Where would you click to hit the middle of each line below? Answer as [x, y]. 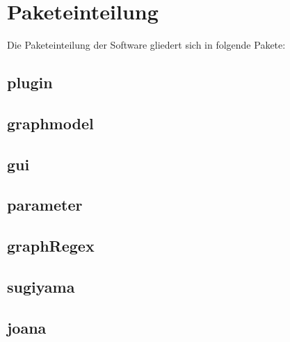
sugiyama [41, 287]
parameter [45, 205]
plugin [30, 82]
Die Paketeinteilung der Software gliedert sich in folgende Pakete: [146, 45]
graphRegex [51, 246]
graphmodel [50, 123]
